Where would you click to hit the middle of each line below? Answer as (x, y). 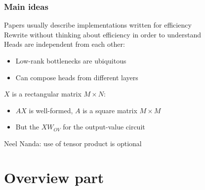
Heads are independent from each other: (64, 44)
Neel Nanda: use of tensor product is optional (73, 143)
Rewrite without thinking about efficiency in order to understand (103, 34)
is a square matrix (110, 110)
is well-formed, (51, 110)
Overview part (54, 177)
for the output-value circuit (104, 127)
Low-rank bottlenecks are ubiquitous (71, 61)
